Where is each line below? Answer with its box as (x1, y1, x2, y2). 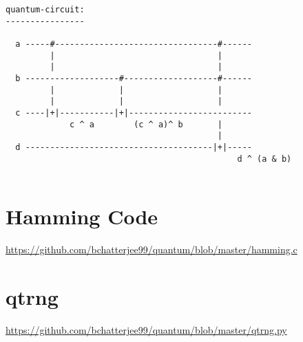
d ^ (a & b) (237, 153, 292, 164)
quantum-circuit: (6, 5, 85, 14)
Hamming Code (6, 202, 158, 231)
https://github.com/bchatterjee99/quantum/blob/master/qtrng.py (6, 322, 287, 336)
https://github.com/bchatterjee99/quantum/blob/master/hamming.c (6, 242, 297, 256)
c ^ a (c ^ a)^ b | (70, 119, 222, 129)
